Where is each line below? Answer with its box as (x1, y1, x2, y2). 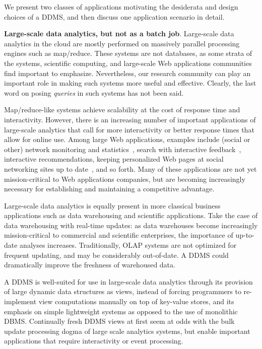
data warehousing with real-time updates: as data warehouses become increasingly (4, 220, 258, 230)
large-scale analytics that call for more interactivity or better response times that (4, 124, 254, 134)
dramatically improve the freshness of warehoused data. (4, 259, 175, 270)
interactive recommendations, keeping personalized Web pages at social (4, 154, 224, 164)
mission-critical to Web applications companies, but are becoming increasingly (4, 173, 245, 184)
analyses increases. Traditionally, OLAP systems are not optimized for (20, 240, 237, 250)
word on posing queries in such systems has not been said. (4, 87, 184, 98)
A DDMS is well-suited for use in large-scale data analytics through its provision (4, 276, 253, 287)
